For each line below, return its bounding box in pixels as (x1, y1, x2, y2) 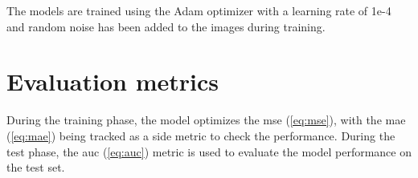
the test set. (6, 159, 65, 176)
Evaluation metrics (6, 65, 219, 98)
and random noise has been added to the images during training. (6, 18, 326, 34)
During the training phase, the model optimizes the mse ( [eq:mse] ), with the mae (6, 111, 406, 128)
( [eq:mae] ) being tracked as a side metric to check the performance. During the (6, 127, 395, 144)
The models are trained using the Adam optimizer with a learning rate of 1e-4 (6, 2, 391, 18)
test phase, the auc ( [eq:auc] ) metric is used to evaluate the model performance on (6, 143, 412, 160)
